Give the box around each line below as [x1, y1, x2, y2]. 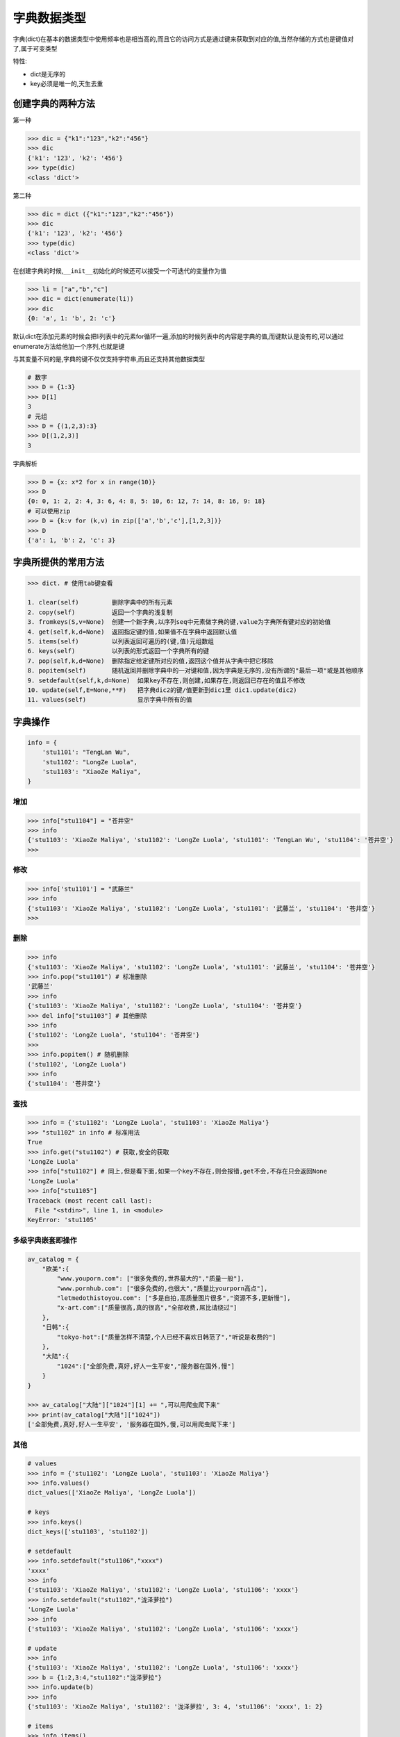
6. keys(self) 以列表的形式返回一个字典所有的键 [27, 647, 210, 655]
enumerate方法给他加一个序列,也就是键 [12, 342, 125, 350]
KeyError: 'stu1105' [27, 1216, 97, 1224]
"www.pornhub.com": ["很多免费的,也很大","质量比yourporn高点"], [56, 1284, 268, 1292]
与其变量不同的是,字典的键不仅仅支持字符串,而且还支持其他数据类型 [12, 355, 206, 363]
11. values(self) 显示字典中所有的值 [27, 695, 192, 704]
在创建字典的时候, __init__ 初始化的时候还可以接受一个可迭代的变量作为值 [12, 267, 227, 275]
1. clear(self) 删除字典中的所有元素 [27, 598, 173, 607]
